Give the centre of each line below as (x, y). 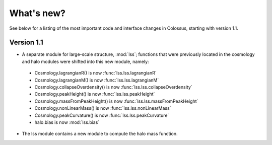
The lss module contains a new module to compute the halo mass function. (100, 134)
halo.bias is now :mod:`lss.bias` (67, 122)
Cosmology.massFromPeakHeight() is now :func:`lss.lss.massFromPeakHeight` (116, 101)
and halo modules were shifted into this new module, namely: (85, 61)
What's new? (37, 13)
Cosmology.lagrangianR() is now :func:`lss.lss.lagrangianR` (95, 73)
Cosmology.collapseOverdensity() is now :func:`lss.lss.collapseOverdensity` (113, 87)
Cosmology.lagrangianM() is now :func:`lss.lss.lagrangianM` (97, 80)
